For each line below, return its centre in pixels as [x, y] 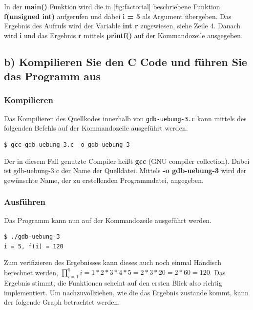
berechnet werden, [31, 272]
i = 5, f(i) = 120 [34, 246]
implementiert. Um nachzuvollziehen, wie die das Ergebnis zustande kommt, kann [126, 292]
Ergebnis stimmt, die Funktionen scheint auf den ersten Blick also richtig [113, 283]
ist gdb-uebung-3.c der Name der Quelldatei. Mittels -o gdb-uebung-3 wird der [125, 170]
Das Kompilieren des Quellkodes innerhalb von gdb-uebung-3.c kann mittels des [125, 118]
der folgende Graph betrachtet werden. [62, 302]
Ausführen [25, 202]
